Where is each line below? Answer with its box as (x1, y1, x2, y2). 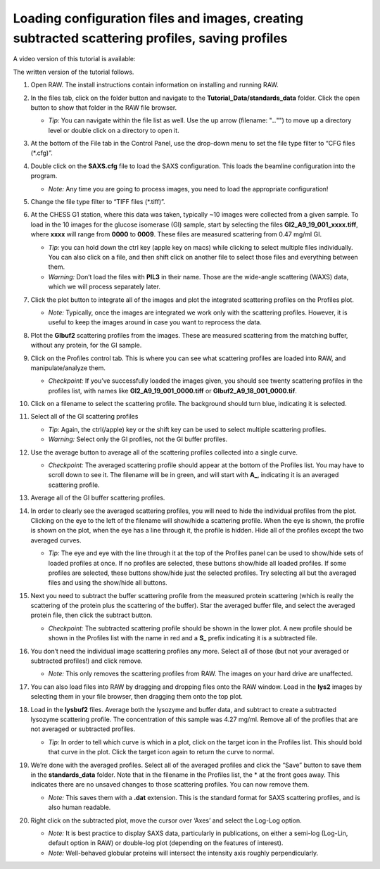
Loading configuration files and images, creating (13, 11, 304, 26)
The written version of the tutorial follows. (13, 68, 134, 76)
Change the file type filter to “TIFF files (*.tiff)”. (30, 198, 165, 206)
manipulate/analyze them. (30, 363, 106, 372)
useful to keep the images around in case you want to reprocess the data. (48, 318, 262, 326)
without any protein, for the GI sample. (30, 341, 142, 350)
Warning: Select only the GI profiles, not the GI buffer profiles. (48, 435, 228, 443)
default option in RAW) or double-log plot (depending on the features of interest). (48, 839, 284, 847)
